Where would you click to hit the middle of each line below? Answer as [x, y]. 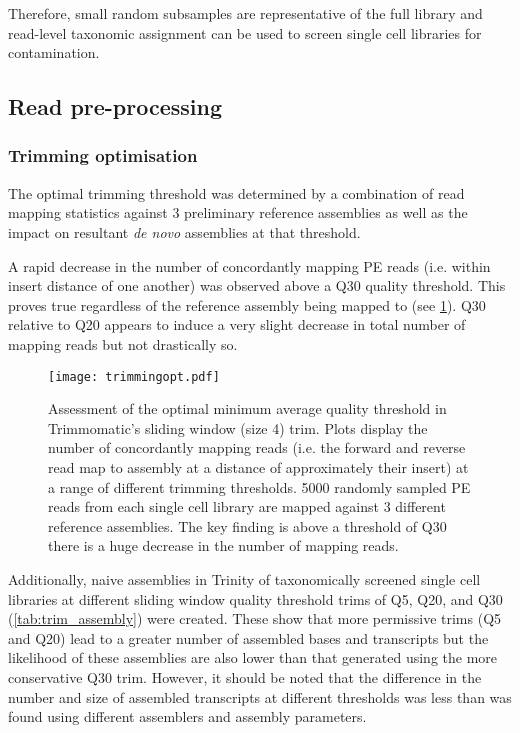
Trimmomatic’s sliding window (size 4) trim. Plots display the [238, 427]
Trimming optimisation [103, 155]
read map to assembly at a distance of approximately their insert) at [258, 466]
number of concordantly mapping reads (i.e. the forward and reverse [257, 447]
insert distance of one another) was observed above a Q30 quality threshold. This [257, 285]
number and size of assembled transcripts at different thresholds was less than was [260, 696]
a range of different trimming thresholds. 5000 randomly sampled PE [259, 486]
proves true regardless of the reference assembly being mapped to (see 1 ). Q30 [247, 304]
